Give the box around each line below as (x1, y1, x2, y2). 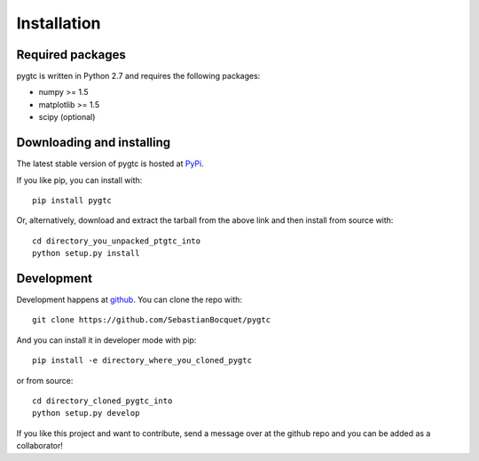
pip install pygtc (32, 195, 113, 205)
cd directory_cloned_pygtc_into (32, 395, 173, 406)
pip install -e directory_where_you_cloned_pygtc (32, 355, 253, 366)
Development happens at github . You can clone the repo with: (16, 294, 243, 305)
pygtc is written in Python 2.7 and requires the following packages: (16, 71, 261, 82)
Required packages (16, 47, 126, 62)
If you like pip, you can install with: (16, 174, 143, 186)
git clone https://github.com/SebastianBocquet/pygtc (32, 315, 271, 325)
